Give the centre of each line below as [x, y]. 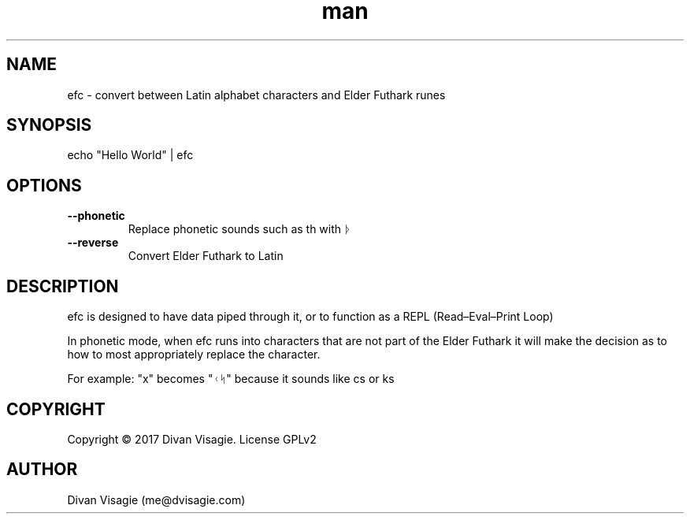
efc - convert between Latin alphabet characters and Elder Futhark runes [256, 95]
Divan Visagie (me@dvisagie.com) [156, 500]
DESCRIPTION [63, 286]
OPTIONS [44, 185]
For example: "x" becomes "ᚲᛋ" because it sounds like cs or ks [231, 379]
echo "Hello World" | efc [130, 155]
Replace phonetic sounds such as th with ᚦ [239, 229]
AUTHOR [42, 470]
